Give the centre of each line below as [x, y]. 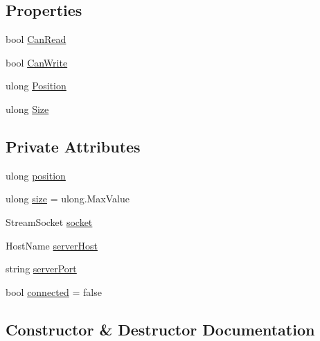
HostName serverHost [52, 245]
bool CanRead [36, 39]
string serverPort [41, 269]
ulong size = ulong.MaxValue [68, 199]
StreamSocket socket [49, 221]
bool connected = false [54, 291]
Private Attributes [73, 146]
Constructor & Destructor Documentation [160, 329]
